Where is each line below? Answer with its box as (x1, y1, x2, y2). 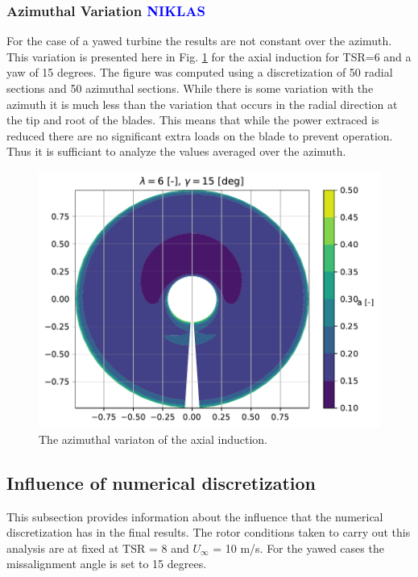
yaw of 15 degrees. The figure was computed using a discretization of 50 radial (6, 64, 393, 81)
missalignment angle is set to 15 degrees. (6, 555, 207, 572)
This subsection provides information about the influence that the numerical (6, 508, 383, 525)
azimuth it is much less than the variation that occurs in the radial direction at (6, 95, 398, 112)
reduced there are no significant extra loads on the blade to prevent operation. (6, 127, 393, 144)
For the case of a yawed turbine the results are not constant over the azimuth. (6, 32, 392, 49)
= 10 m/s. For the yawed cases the (213, 539, 384, 556)
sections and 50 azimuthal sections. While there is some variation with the (6, 80, 374, 96)
